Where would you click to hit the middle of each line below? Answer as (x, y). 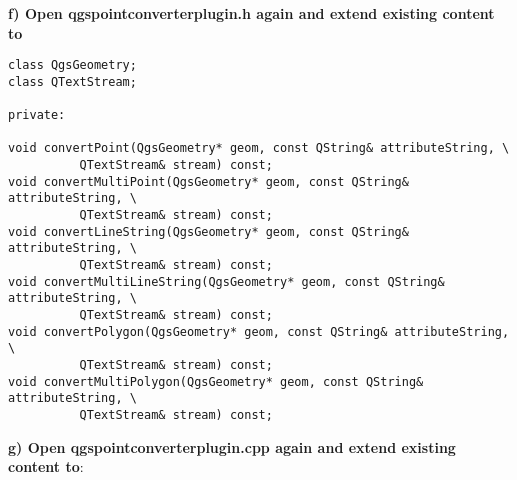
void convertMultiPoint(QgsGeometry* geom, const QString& (208, 181)
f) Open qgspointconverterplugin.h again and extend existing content (251, 13)
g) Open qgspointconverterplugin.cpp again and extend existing (232, 446)
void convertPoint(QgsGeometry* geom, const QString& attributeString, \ (259, 148)
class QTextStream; (72, 81)
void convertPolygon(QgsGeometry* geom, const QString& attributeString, (259, 331)
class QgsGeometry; (72, 65)
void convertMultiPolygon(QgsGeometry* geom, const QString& (216, 381)
